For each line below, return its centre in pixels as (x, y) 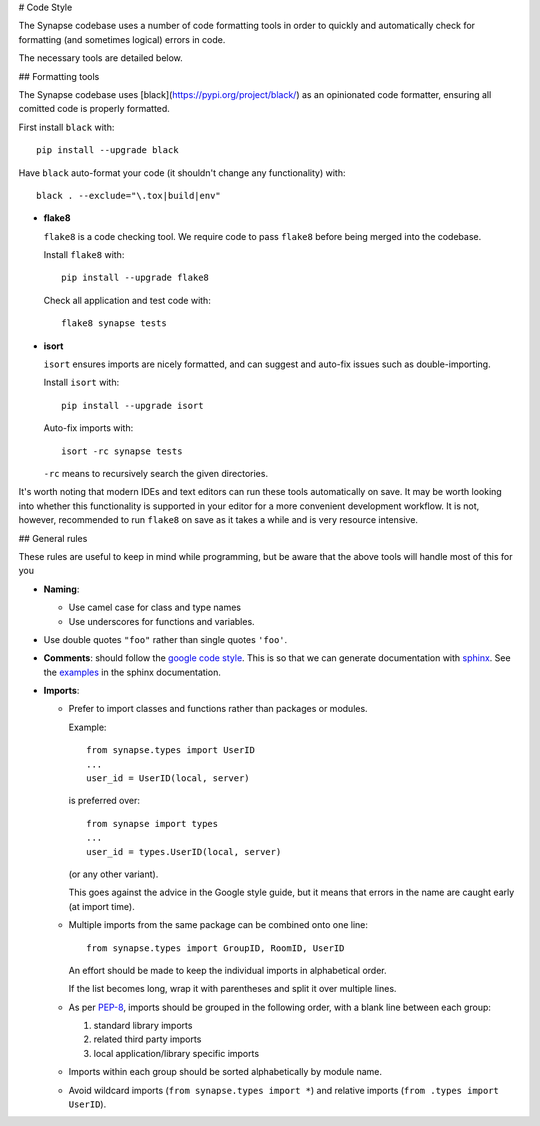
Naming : (61, 589)
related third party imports (147, 1039)
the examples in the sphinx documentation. (132, 672)
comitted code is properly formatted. (94, 109)
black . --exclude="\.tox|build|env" (129, 195)
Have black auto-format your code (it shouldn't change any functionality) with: (182, 172)
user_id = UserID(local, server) (168, 778)
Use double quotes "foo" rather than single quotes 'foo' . (165, 639)
